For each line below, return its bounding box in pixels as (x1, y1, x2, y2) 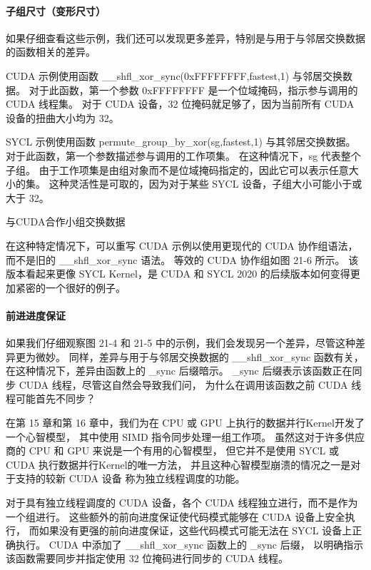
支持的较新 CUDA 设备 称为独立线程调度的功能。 (15, 471, 245, 486)
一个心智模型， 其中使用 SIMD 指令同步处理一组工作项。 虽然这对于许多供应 (6, 429, 365, 444)
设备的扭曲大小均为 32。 (6, 110, 119, 125)
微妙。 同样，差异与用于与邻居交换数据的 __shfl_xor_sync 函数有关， (35, 349, 364, 364)
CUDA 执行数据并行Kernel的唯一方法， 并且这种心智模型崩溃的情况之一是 (6, 457, 351, 472)
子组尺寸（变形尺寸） (6, 3, 106, 18)
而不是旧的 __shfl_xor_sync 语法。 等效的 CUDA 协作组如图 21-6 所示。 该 (6, 252, 359, 267)
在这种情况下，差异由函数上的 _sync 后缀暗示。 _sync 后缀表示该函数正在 (6, 363, 352, 378)
